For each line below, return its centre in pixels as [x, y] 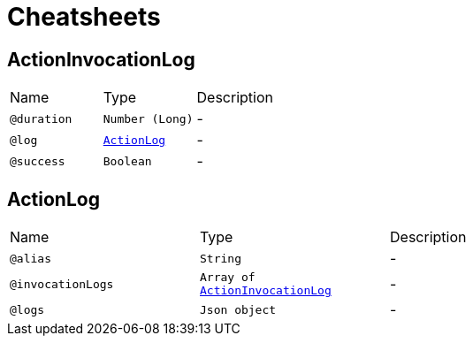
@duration [41, 118]
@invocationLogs [62, 284]
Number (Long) [148, 118]
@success [38, 161]
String [221, 258]
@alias [31, 258]
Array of [228, 278]
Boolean [127, 161]
